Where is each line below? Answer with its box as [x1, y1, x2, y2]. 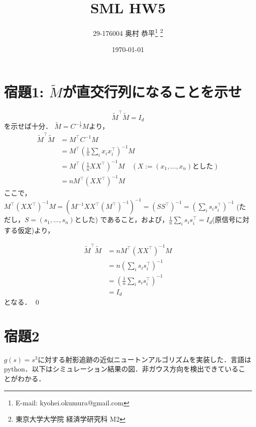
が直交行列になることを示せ [62, 81, 242, 101]
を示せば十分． [4, 121, 52, 131]
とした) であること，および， [74, 214, 169, 225]
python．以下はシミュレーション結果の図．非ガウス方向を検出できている [4, 364, 239, 374]
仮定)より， [17, 225, 55, 235]
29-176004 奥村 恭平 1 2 [93, 27, 163, 38]
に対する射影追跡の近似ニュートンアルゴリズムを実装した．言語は [37, 354, 252, 364]
